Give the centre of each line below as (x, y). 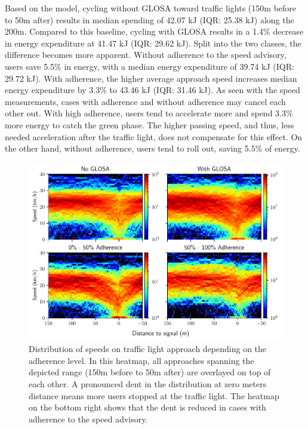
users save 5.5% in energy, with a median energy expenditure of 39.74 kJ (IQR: (150, 66)
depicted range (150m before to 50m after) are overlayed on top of (150, 372)
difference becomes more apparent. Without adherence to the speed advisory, (146, 55)
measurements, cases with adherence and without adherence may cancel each (145, 101)
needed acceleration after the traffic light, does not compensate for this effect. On (154, 136)
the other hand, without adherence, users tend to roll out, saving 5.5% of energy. (153, 148)
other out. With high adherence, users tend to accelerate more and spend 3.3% (149, 113)
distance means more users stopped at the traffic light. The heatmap (154, 395)
